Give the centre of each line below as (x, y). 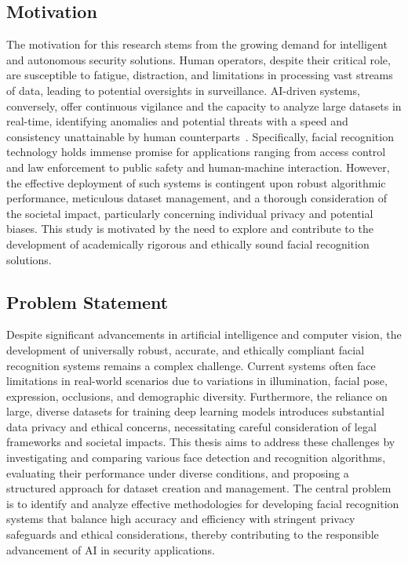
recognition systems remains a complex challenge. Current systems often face (191, 365)
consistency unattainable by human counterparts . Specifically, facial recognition (200, 136)
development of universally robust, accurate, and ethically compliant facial (186, 349)
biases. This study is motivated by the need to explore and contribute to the (190, 229)
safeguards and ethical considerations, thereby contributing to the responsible (193, 534)
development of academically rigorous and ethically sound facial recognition (188, 243)
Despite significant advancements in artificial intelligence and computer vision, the (204, 334)
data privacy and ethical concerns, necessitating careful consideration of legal (191, 426)
